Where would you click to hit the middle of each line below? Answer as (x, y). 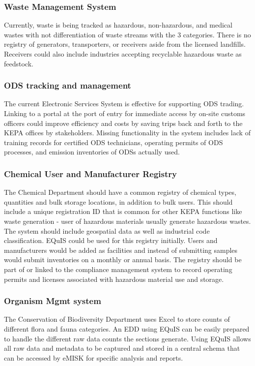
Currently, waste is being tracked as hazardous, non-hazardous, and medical (118, 25)
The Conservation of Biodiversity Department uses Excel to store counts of (117, 319)
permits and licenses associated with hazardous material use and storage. (114, 279)
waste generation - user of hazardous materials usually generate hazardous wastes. (127, 221)
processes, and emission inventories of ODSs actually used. (92, 152)
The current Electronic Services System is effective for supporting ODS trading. (124, 104)
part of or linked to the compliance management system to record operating (118, 269)
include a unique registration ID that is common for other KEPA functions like (123, 211)
